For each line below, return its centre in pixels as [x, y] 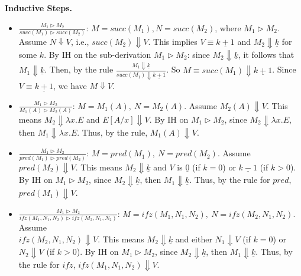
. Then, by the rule [79, 69]
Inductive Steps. [38, 8]
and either [194, 239]
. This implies [173, 41]
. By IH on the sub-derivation [98, 54]
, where [228, 27]
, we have [70, 85]
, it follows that [266, 54]
